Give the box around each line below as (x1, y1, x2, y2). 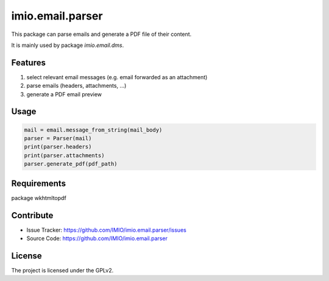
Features (11, 57, 46, 68)
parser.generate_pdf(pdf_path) (24, 160, 118, 168)
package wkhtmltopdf (11, 194, 66, 201)
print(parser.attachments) (24, 152, 105, 158)
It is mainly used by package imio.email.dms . (11, 41, 124, 49)
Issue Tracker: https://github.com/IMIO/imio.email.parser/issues (26, 226, 187, 233)
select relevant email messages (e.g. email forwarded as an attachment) (26, 73, 208, 80)
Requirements (11, 178, 66, 188)
